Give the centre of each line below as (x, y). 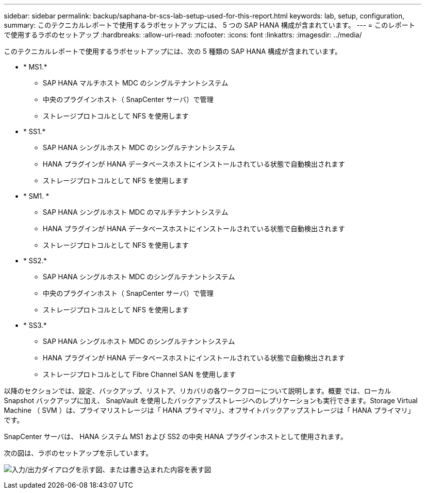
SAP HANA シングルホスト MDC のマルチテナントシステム (136, 212)
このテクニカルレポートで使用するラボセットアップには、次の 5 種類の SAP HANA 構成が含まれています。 (173, 51)
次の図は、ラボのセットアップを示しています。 (78, 453)
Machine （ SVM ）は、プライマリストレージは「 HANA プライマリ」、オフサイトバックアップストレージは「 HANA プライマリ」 (209, 410)
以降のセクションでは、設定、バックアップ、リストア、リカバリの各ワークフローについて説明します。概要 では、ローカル (198, 391)
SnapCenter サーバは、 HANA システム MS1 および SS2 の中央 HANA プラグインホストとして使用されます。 (176, 436)
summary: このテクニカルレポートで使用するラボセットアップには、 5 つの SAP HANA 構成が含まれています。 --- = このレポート (210, 25)
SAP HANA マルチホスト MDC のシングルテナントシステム (136, 83)
